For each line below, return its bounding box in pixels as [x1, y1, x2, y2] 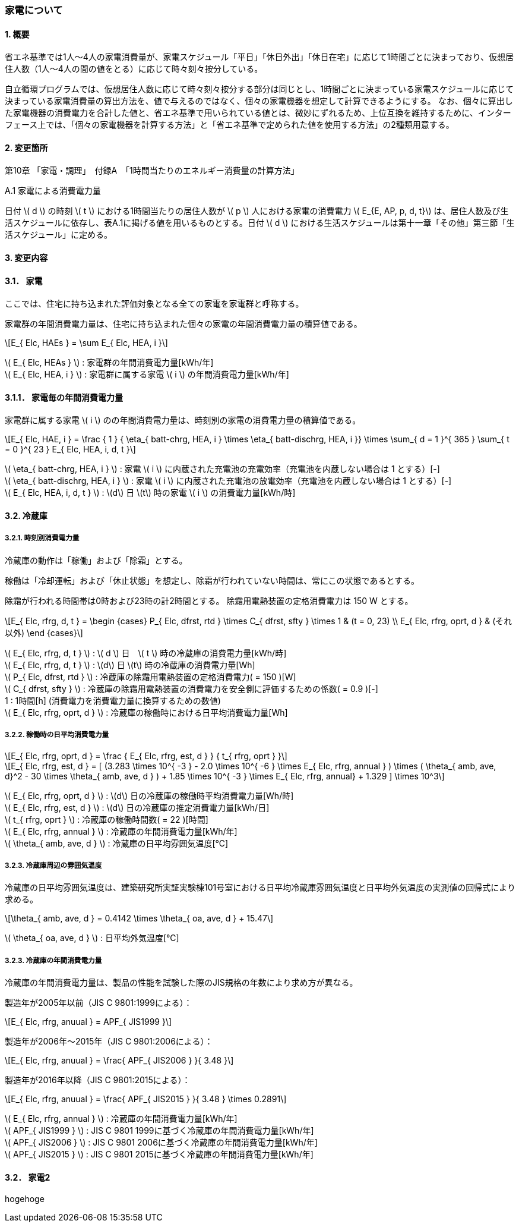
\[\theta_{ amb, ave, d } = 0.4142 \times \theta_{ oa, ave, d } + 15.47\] [5, 913, 274, 924]
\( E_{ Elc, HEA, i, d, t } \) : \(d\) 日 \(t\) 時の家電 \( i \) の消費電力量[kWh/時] [5, 487, 296, 498]
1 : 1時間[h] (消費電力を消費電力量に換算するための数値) [5, 695, 221, 706]
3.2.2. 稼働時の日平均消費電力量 [5, 731, 109, 740]
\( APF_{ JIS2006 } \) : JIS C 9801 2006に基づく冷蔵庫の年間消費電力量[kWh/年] [5, 1137, 318, 1148]
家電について [5, 4, 63, 16]
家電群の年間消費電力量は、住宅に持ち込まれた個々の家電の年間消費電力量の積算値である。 [5, 319, 362, 329]
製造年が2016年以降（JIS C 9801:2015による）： [5, 1075, 191, 1086]
